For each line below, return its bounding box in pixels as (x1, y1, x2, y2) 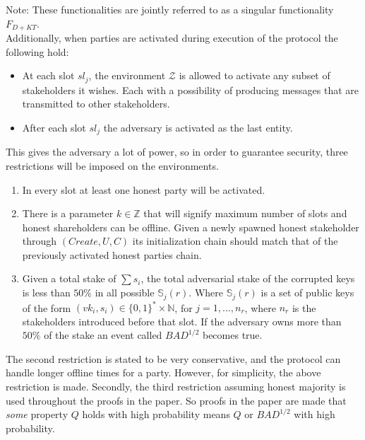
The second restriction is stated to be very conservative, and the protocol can (6, 351, 341, 366)
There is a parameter (22, 206, 114, 221)
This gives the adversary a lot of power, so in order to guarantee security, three (6, 144, 348, 159)
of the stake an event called (44, 328, 162, 342)
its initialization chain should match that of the (132, 233, 338, 248)
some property (6, 407, 68, 422)
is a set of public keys (261, 285, 354, 300)
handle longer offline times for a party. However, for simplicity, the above (6, 365, 321, 380)
